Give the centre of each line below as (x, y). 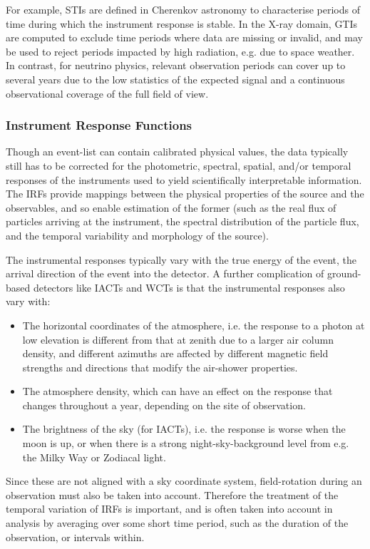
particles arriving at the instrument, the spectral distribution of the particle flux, (183, 221)
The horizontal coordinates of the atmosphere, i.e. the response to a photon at (194, 325)
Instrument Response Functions (99, 125)
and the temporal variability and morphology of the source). (137, 235)
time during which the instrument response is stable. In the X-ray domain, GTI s (182, 23)
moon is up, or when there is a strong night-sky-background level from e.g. (186, 443)
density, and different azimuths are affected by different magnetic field (175, 353)
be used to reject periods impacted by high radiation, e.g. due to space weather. (180, 51)
